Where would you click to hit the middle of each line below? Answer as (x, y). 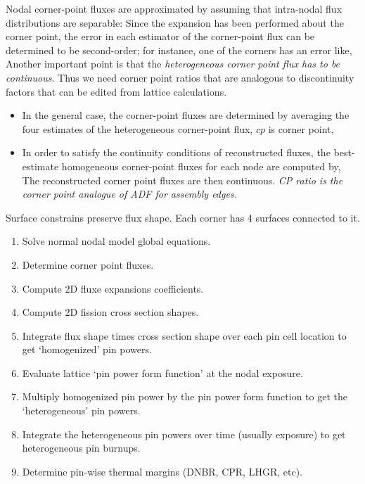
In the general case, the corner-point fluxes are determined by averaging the (186, 115)
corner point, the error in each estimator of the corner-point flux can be (160, 36)
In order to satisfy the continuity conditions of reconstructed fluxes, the (176, 152)
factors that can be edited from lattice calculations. (116, 91)
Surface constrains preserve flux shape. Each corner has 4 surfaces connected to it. (183, 217)
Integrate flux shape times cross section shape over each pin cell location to (184, 335)
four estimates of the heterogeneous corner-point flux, (137, 128)
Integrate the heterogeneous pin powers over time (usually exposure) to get (184, 434)
